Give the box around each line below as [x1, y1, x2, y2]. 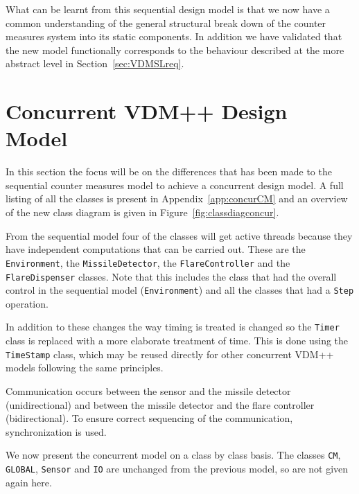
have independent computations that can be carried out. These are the [6, 242, 306, 256]
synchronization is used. [6, 424, 107, 439]
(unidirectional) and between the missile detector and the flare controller [6, 397, 315, 412]
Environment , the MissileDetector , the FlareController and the [6, 255, 290, 270]
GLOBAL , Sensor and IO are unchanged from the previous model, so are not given [6, 461, 349, 475]
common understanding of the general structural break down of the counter [6, 15, 326, 30]
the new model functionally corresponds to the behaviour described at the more [6, 42, 344, 57]
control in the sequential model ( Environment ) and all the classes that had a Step [6, 283, 354, 297]
